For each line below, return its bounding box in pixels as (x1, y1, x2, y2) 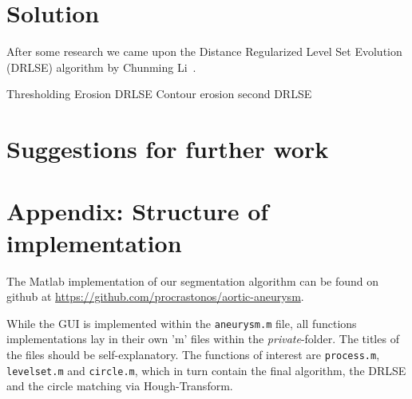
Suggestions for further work (6, 132, 329, 165)
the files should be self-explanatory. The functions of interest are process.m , (6, 346, 380, 363)
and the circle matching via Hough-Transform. (6, 377, 233, 394)
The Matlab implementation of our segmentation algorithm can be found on (6, 272, 379, 289)
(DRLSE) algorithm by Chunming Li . (6, 58, 196, 75)
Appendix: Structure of (6, 195, 269, 227)
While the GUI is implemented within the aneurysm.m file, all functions (6, 314, 357, 331)
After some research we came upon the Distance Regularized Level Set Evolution (6, 43, 402, 60)
